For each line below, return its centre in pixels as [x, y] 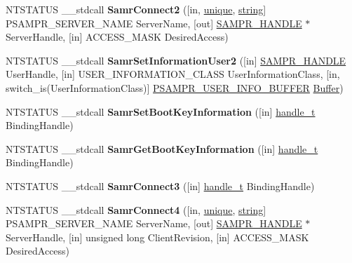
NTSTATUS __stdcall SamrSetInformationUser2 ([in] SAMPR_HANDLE [176, 60]
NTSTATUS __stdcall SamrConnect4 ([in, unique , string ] [136, 209]
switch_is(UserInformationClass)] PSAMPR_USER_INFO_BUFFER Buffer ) [175, 87]
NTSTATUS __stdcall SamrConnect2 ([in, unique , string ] [136, 9]
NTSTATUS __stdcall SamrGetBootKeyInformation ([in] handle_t [162, 148]
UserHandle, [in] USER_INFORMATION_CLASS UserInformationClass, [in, [173, 74]
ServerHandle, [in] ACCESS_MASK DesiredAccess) [117, 37]
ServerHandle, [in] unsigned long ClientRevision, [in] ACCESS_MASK [157, 237]
